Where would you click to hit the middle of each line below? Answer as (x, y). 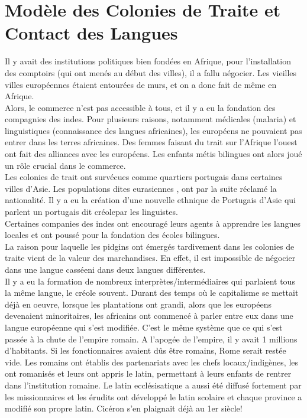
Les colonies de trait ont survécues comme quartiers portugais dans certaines (144, 177)
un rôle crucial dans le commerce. (65, 165)
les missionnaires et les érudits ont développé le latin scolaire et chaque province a (153, 396)
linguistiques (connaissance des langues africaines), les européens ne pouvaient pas (153, 130)
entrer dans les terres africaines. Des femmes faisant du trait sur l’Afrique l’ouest (151, 142)
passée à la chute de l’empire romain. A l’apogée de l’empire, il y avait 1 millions (151, 339)
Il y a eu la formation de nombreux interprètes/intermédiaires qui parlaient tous (150, 281)
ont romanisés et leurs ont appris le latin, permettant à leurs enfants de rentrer (148, 373)
